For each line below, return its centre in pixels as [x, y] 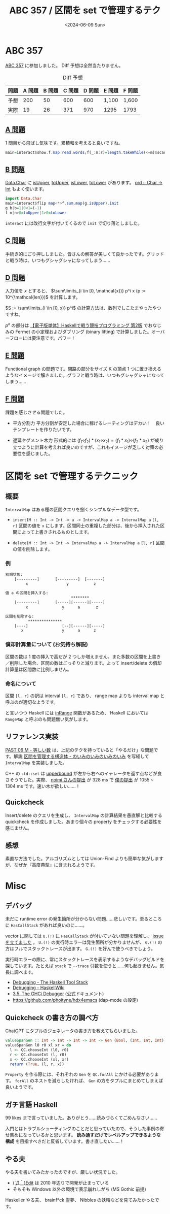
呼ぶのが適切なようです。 [32, 702]
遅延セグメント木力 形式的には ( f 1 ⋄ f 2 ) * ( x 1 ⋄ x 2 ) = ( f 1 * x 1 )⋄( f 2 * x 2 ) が [84, 441]
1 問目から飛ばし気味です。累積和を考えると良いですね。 [64, 143]
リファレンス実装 [32, 737]
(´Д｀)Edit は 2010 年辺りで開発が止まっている [61, 1183]
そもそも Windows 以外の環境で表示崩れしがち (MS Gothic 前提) [79, 1189]
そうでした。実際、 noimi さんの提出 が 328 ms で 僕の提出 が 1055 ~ [81, 779]
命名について [21, 683]
